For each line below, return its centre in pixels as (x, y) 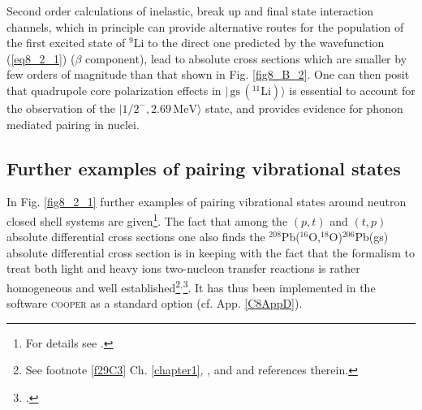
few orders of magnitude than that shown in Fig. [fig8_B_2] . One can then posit (208, 74)
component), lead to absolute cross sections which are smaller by (246, 58)
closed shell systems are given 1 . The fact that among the (147, 219)
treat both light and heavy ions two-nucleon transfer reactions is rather (183, 268)
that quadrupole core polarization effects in (114, 90)
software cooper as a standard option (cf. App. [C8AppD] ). (155, 303)
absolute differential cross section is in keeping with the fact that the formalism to (211, 252)
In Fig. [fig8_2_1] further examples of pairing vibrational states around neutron (207, 202)
